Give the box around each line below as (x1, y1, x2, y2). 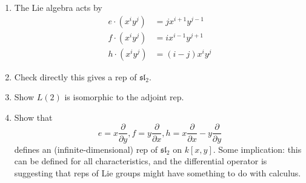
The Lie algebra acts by (14, 1, 102, 13)
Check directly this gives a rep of (14, 70, 137, 83)
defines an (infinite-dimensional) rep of (14, 143, 158, 155)
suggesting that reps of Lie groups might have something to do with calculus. (14, 166, 301, 179)
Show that (14, 111, 53, 123)
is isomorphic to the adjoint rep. (64, 91, 184, 103)
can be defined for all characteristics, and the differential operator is (14, 155, 267, 167)
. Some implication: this (213, 143, 302, 155)
